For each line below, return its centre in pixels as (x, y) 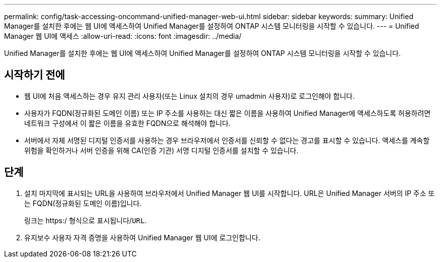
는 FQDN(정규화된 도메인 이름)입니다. (83, 203)
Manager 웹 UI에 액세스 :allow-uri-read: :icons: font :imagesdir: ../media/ (123, 36)
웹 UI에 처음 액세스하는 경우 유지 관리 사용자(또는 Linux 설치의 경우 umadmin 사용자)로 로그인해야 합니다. (190, 96)
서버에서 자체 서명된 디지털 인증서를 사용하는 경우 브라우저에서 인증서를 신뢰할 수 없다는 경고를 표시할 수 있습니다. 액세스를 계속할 (227, 140)
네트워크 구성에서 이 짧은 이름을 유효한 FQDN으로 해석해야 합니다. (128, 123)
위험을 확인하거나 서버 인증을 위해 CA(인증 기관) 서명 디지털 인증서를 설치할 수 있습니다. (161, 150)
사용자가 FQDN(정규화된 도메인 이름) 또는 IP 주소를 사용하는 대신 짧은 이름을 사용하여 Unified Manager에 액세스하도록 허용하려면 (228, 113)
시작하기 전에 (34, 75)
